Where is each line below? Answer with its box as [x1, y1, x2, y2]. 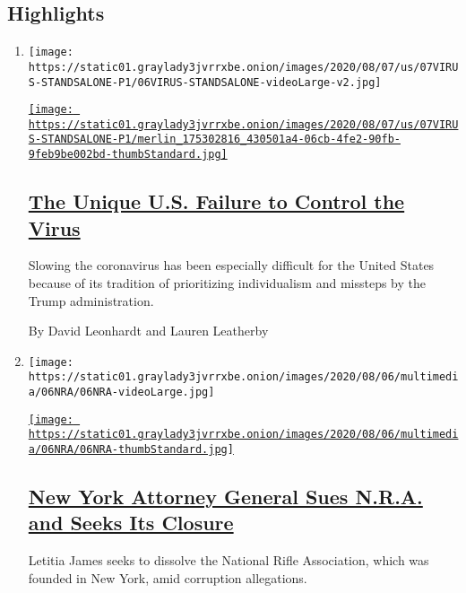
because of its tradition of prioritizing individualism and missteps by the [28, 273, 426, 292]
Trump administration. [28, 291, 154, 310]
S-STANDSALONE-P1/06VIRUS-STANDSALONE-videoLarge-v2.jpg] [28, 75, 382, 89]
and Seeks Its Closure [28, 509, 234, 536]
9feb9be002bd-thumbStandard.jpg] [28, 148, 228, 161]
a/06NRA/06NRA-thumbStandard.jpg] [28, 443, 234, 457]
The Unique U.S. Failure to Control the [28, 187, 405, 215]
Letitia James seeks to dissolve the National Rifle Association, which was [28, 551, 429, 570]
